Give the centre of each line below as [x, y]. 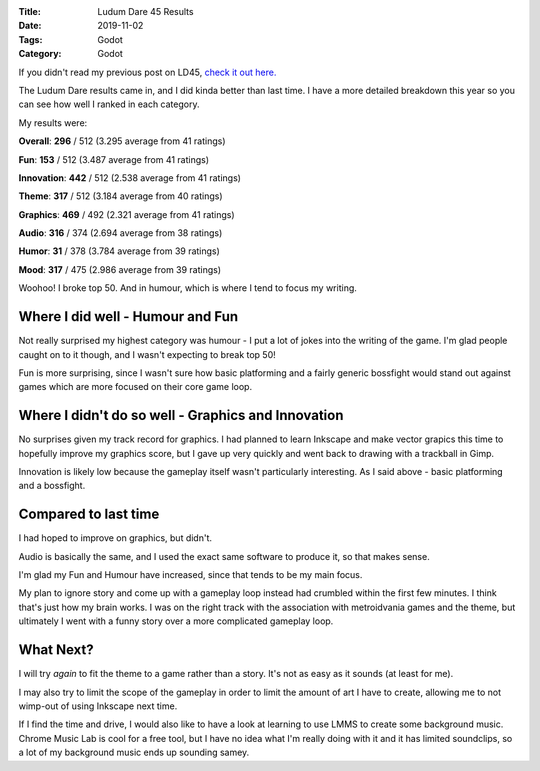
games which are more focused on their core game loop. [135, 387]
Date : [30, 26]
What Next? [56, 650]
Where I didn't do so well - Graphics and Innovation [181, 415]
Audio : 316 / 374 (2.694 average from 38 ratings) [120, 233]
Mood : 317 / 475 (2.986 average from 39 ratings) [120, 269]
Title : [30, 11]
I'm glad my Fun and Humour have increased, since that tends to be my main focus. [190, 575]
